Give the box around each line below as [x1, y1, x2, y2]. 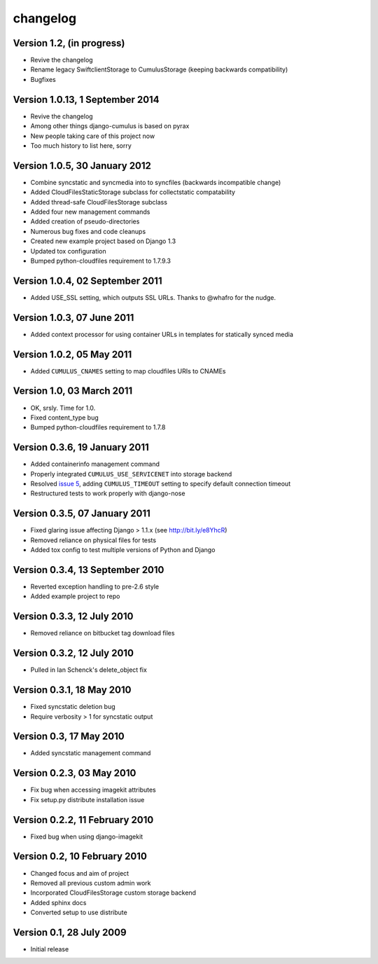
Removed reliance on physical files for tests [30, 536, 157, 544]
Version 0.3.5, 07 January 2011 [13, 508, 150, 520]
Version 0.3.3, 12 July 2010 [13, 610, 134, 623]
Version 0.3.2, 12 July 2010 [13, 647, 134, 659]
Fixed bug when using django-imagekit [30, 832, 143, 841]
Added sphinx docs [30, 898, 87, 907]
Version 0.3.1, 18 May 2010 [13, 684, 132, 696]
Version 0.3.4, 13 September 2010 [13, 564, 164, 576]
